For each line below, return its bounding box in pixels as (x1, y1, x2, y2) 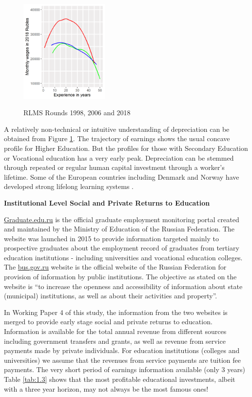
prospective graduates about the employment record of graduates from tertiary (4, 243, 239, 253)
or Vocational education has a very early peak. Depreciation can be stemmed (4, 152, 234, 163)
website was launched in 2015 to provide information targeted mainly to (4, 233, 219, 243)
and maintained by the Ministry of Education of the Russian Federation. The (4, 224, 235, 234)
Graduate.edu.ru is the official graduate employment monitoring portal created (4, 214, 239, 224)
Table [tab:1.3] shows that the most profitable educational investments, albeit (4, 374, 235, 384)
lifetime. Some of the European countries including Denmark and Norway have (4, 171, 239, 182)
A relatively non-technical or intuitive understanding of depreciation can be (4, 124, 230, 134)
